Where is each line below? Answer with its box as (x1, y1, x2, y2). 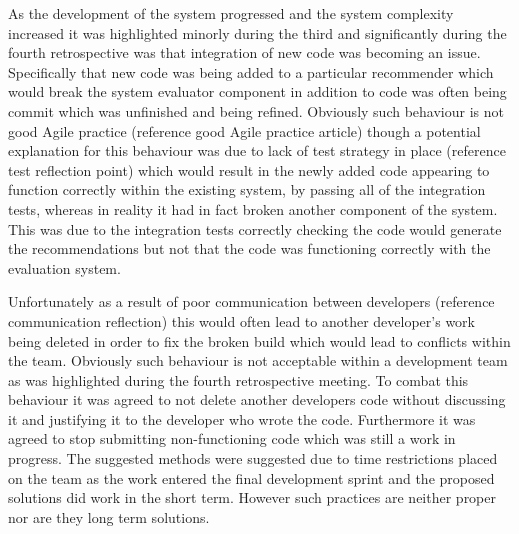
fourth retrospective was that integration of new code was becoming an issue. (8, 42, 481, 63)
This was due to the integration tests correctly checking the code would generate (8, 218, 502, 239)
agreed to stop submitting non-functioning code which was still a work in (8, 428, 456, 449)
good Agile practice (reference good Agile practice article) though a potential (8, 120, 481, 141)
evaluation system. (8, 257, 121, 278)
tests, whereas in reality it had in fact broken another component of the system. (8, 198, 498, 219)
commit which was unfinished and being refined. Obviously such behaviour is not (8, 100, 504, 121)
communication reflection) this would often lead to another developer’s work (8, 310, 475, 331)
